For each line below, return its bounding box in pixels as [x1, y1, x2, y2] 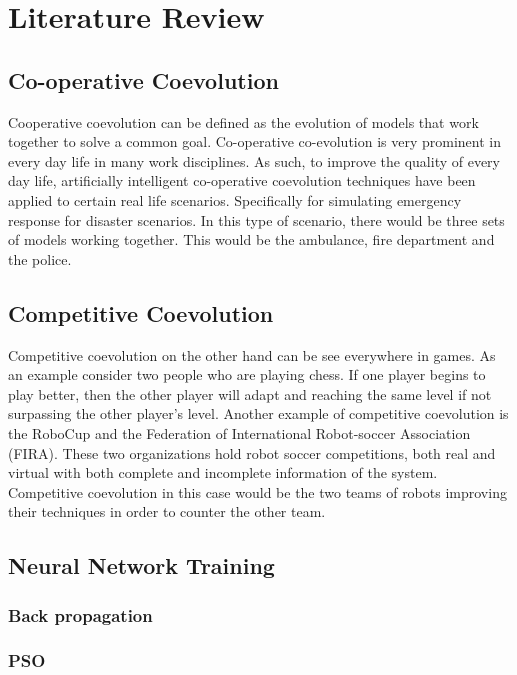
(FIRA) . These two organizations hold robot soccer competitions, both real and [8, 442, 496, 463]
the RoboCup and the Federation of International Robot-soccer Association [8, 422, 471, 443]
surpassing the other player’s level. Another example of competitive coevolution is [8, 403, 509, 424]
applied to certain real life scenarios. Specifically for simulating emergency [8, 189, 462, 210]
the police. [8, 248, 72, 269]
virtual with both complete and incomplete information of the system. [8, 462, 438, 483]
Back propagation [8, 602, 153, 627]
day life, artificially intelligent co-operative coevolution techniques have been [8, 170, 476, 191]
